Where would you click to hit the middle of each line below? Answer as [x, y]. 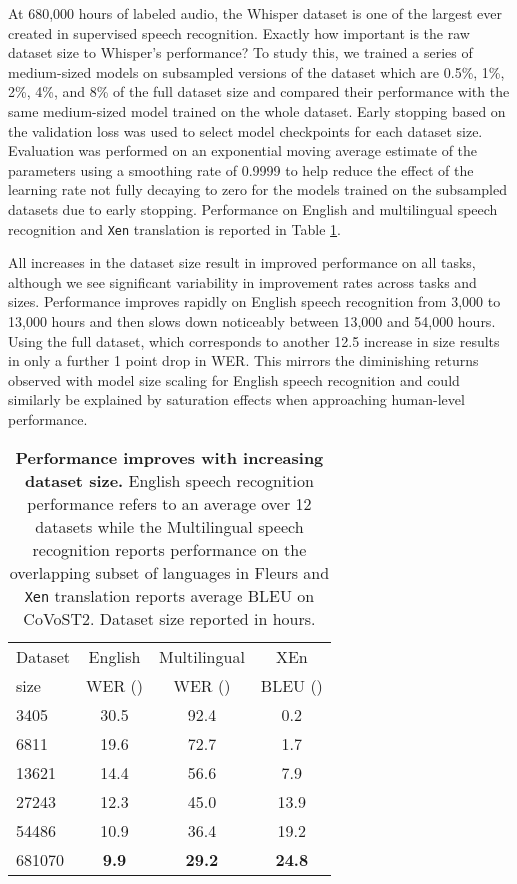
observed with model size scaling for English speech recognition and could [234, 379]
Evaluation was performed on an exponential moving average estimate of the [243, 150]
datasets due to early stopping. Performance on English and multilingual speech [253, 208]
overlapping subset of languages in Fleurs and [169, 572]
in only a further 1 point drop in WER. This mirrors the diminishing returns [243, 360]
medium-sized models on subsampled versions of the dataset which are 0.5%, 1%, [256, 71]
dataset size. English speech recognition [169, 480]
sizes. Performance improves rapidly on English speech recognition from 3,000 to [254, 301]
